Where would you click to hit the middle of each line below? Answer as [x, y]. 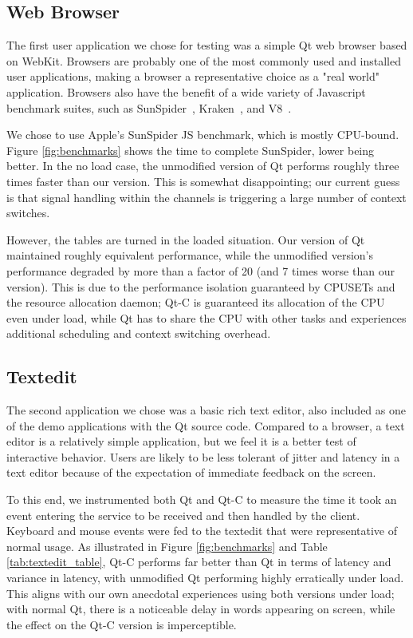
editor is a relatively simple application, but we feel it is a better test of [181, 441]
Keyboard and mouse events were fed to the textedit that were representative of [202, 531]
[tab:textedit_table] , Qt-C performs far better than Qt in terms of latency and [199, 562]
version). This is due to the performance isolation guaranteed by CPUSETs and [201, 286]
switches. [28, 213]
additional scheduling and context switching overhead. [139, 333]
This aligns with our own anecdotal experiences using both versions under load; [201, 593]
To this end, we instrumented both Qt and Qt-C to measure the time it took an [202, 499]
